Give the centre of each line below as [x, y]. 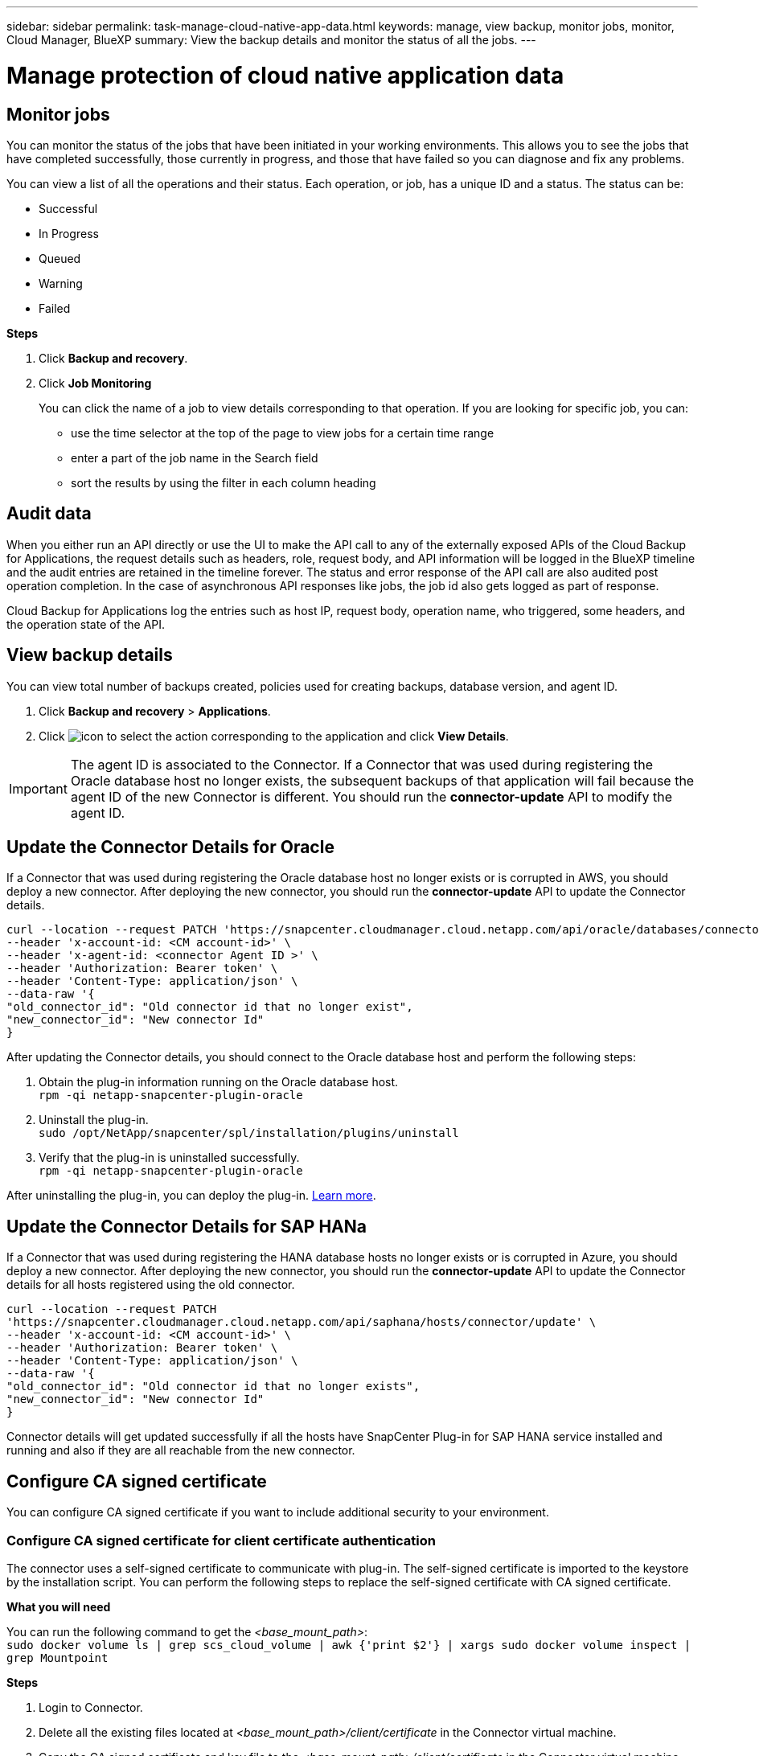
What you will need [59, 1606]
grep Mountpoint [57, 1658]
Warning [61, 283]
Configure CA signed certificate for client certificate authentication [221, 1540]
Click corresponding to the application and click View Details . [274, 736]
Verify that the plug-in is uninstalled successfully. [169, 1158]
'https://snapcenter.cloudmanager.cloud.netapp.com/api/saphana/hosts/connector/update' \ [302, 1322]
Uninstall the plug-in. [94, 1120]
